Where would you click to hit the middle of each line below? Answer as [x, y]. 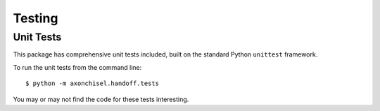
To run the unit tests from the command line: [77, 67]
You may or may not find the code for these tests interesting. [101, 99]
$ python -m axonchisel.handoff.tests [93, 83]
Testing [36, 18]
